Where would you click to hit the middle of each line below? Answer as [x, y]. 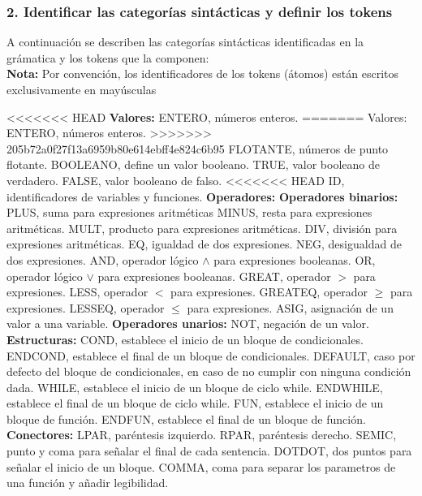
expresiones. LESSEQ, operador [86, 307]
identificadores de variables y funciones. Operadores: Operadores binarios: [202, 196]
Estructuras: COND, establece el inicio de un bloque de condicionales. [185, 339]
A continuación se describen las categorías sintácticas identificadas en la [185, 42]
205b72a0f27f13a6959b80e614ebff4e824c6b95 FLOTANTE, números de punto [198, 148]
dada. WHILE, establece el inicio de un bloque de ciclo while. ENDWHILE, [195, 387]
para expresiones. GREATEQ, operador [269, 292]
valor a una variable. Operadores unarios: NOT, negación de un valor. [188, 323]
